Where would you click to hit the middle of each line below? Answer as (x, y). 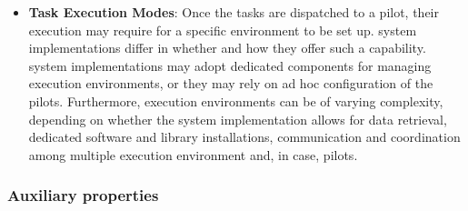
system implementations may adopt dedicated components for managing (230, 65)
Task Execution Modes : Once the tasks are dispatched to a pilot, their (234, 12)
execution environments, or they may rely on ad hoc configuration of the (231, 83)
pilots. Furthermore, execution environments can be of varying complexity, (236, 100)
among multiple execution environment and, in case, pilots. (193, 154)
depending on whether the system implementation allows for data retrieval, (238, 119)
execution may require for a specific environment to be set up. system (223, 30)
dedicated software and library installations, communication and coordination (244, 137)
